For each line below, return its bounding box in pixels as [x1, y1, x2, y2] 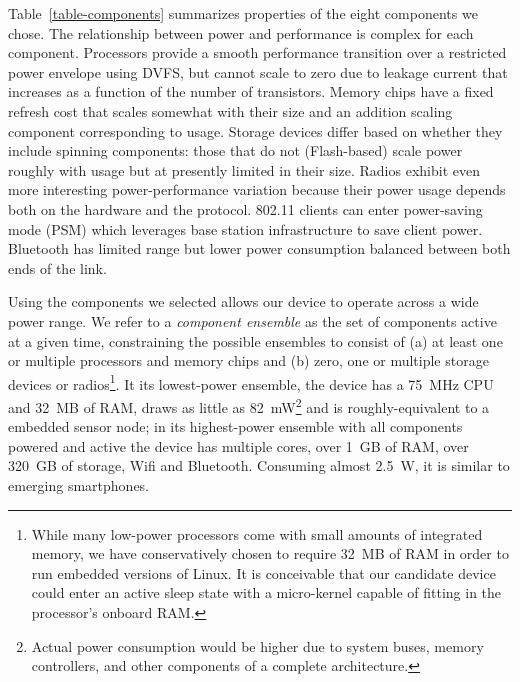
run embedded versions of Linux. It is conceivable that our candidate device [31, 562, 496, 583]
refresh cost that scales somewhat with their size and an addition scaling [8, 100, 453, 121]
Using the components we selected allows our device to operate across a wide [8, 291, 479, 312]
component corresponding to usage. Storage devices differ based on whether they [8, 120, 503, 141]
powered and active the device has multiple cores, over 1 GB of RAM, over [8, 435, 469, 456]
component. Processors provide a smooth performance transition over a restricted [8, 42, 507, 63]
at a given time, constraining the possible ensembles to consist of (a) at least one [8, 330, 503, 351]
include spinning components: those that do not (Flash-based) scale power [8, 140, 463, 161]
